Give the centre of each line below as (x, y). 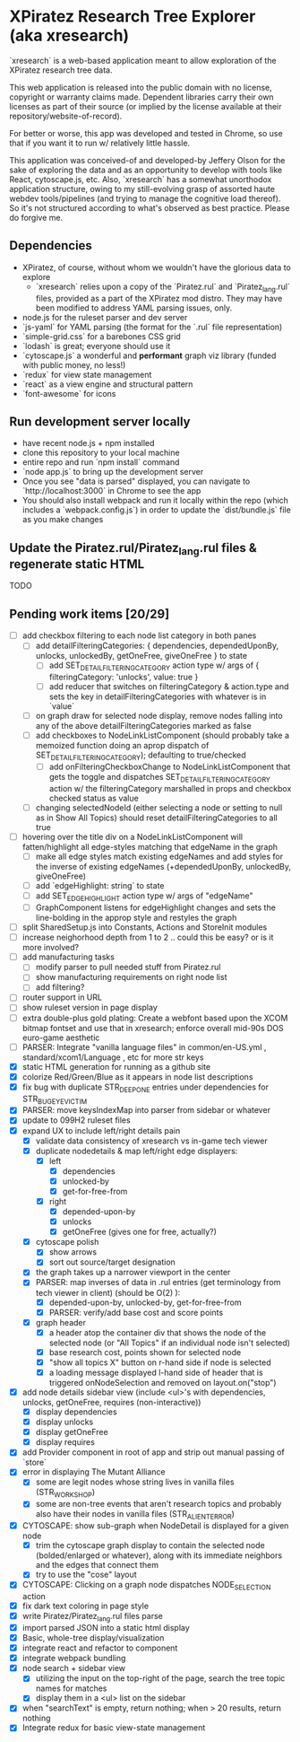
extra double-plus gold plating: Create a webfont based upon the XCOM (155, 1018)
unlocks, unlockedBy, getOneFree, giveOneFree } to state (141, 656)
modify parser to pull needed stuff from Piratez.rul (128, 967)
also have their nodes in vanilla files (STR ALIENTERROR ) (135, 1515)
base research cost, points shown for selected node (145, 1352)
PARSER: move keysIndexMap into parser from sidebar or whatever (146, 1110)
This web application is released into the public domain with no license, (141, 87)
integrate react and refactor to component (100, 1648)
